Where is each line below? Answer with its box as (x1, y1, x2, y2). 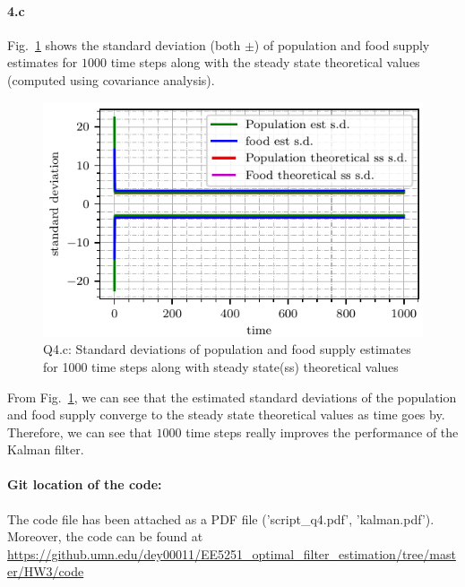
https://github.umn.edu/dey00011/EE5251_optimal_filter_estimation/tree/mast (7, 544, 456, 563)
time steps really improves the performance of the (185, 422, 459, 441)
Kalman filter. (7, 440, 84, 459)
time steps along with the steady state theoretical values (110, 53, 420, 72)
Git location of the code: (7, 475, 162, 494)
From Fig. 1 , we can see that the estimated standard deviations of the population (7, 387, 457, 406)
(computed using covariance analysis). (7, 70, 215, 89)
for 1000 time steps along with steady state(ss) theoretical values (43, 357, 399, 376)
